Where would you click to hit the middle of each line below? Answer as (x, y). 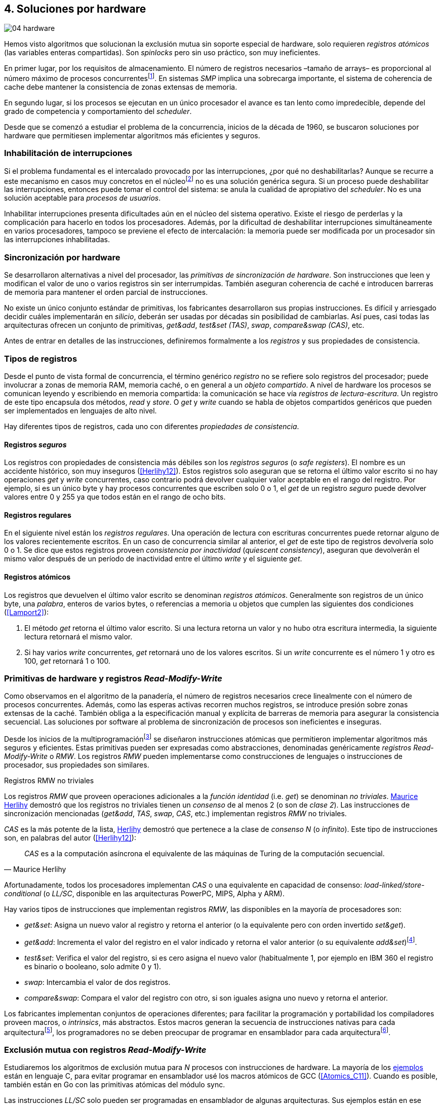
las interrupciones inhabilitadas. (57, 240)
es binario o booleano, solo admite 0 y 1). (93, 966)
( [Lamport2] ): (27, 612)
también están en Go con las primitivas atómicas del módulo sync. (115, 1085)
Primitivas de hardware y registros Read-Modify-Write (113, 679)
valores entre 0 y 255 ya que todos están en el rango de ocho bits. (115, 497)
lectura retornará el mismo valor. (78, 636)
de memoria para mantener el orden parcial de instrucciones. (106, 292)
